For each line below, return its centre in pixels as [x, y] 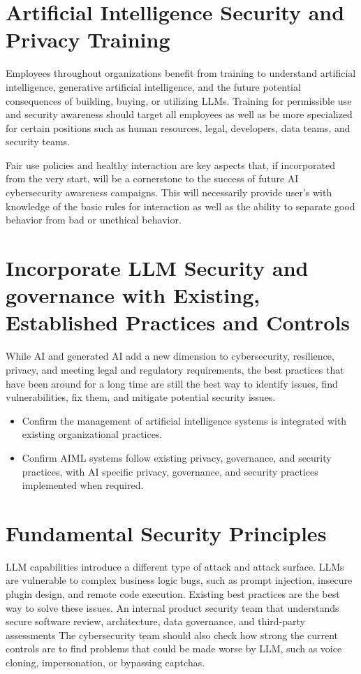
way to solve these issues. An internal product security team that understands [172, 607]
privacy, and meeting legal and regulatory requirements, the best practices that [175, 369]
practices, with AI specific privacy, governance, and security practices [170, 471]
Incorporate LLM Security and [157, 268]
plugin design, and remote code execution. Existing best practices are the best [173, 594]
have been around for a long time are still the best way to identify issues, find [172, 383]
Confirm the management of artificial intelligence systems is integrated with [184, 420]
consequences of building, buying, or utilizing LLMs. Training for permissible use [179, 100]
